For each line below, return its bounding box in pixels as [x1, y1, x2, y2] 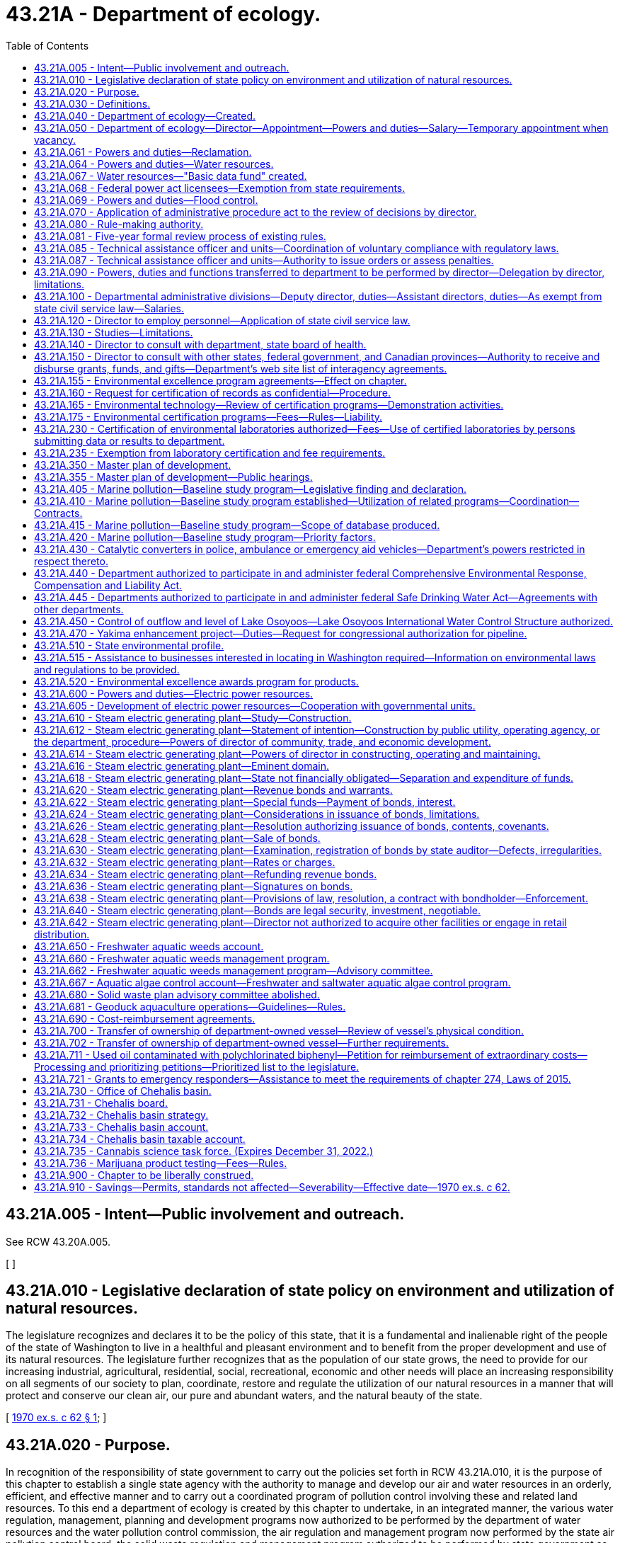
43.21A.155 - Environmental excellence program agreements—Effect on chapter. [34, 374, 407, 387]
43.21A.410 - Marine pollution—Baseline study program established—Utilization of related [34, 494, 452, 507]
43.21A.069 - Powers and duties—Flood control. [34, 193, 258, 206]
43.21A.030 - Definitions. [34, 97, 151, 110]
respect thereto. [34, 554, 108, 567]
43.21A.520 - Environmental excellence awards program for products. [34, 675, 359, 688]
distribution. [34, 928, 90, 940]
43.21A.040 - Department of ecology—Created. [34, 109, 256, 122]
